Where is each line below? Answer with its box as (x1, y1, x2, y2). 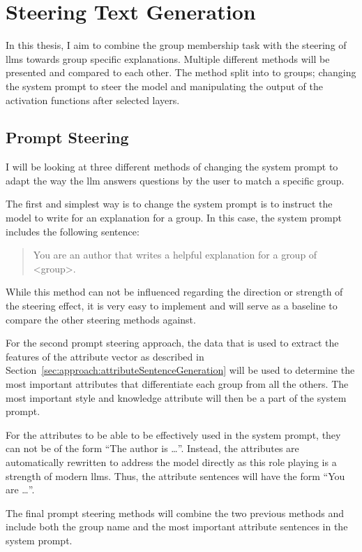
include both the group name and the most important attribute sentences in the (6, 519, 348, 534)
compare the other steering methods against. (6, 312, 196, 326)
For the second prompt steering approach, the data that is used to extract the (6, 335, 339, 350)
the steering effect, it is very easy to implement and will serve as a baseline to (6, 298, 338, 313)
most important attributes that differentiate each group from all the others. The (6, 377, 349, 391)
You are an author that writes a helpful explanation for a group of (33, 247, 317, 262)
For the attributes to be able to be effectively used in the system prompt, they (6, 427, 341, 442)
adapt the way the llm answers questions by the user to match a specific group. (6, 173, 345, 187)
